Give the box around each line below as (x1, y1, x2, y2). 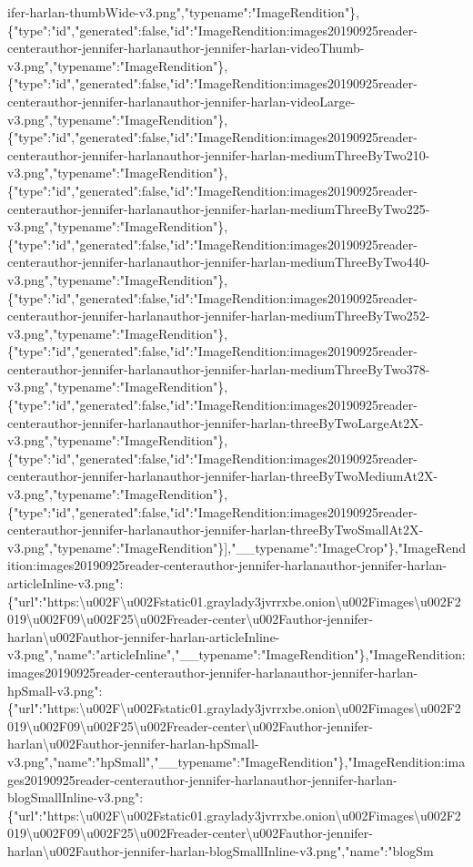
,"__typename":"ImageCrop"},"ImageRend (227, 537, 466, 556)
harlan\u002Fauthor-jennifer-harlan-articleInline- (7, 627, 280, 646)
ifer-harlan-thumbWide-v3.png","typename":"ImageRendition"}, (7, 3, 360, 21)
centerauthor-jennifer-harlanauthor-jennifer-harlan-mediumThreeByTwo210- (7, 145, 430, 164)
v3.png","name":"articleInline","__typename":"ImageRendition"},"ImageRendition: (7, 645, 466, 664)
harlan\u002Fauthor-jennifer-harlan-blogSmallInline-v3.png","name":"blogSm (7, 841, 434, 860)
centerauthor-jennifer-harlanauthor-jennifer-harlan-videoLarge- (7, 91, 356, 110)
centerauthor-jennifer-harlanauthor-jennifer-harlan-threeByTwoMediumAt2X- (7, 466, 438, 485)
